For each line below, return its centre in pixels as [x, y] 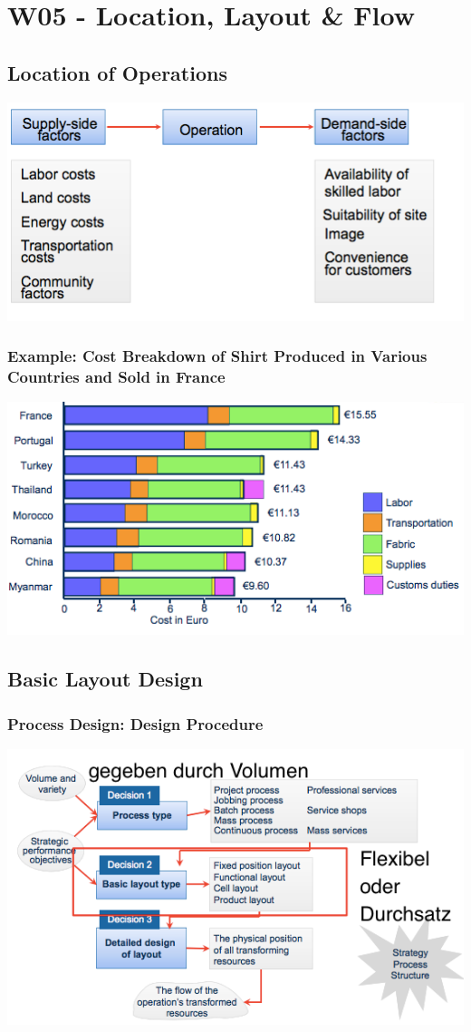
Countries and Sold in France [116, 377]
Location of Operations [117, 72]
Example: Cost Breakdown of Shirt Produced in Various [217, 356]
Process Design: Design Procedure [135, 723]
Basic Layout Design [105, 679]
